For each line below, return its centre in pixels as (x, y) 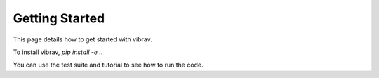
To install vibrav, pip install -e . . (58, 52)
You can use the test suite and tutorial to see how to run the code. (108, 65)
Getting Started (59, 18)
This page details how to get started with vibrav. (82, 39)
